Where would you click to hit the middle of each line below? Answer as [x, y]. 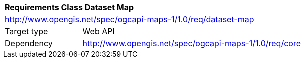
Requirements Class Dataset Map [70, 7]
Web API [99, 31]
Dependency [29, 43]
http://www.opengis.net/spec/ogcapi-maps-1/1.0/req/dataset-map [130, 19]
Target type [27, 31]
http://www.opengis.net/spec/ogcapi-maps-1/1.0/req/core [192, 43]
